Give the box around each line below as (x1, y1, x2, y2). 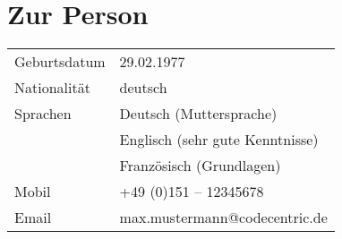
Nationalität (14, 77, 90, 98)
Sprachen (14, 103, 72, 124)
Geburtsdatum (14, 51, 106, 73)
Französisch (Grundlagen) (119, 155, 281, 176)
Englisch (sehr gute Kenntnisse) (119, 129, 319, 150)
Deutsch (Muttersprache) (119, 103, 278, 124)
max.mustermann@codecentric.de (119, 207, 328, 228)
